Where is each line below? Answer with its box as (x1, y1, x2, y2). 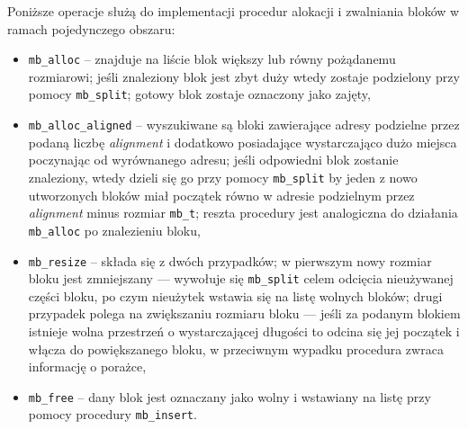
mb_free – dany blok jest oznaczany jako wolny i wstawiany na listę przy (28, 387, 431, 406)
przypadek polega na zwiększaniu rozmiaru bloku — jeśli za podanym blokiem (28, 304, 461, 323)
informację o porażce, (28, 357, 147, 376)
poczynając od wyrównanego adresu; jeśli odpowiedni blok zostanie (28, 150, 399, 169)
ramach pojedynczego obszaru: (7, 19, 175, 38)
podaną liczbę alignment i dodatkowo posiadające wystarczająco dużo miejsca (28, 132, 457, 151)
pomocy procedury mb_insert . (28, 405, 197, 424)
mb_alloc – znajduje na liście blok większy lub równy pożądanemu (28, 49, 396, 68)
